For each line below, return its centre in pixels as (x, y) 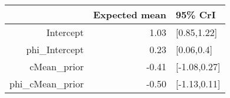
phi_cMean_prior (47, 84)
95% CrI (195, 14)
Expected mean (129, 14)
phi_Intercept (55, 49)
